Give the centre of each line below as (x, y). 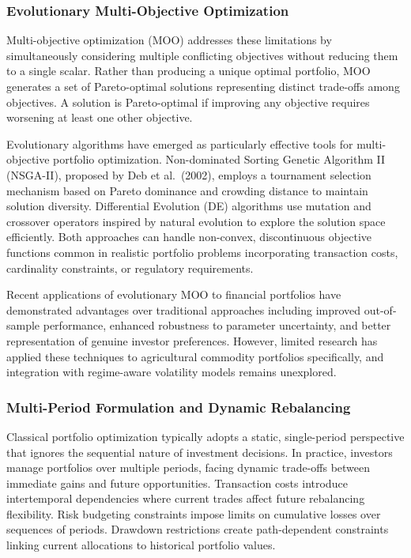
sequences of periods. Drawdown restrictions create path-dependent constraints (198, 529)
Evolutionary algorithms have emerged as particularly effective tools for (180, 143)
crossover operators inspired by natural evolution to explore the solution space (196, 221)
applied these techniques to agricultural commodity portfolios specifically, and (195, 356)
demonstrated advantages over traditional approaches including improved (184, 309)
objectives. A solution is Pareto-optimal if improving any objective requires (188, 102)
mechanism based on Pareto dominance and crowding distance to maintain (187, 190)
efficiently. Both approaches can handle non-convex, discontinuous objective (189, 237)
